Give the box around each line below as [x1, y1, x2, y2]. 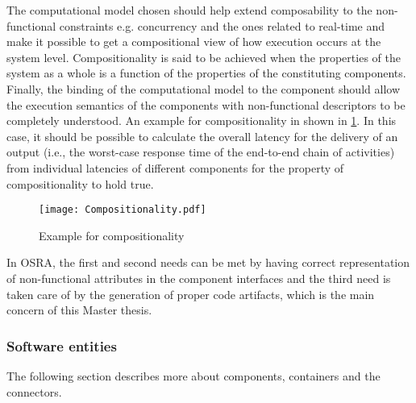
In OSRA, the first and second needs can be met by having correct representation [6, 254, 410, 271]
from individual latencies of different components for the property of [6, 159, 344, 176]
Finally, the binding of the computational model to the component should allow [6, 80, 400, 97]
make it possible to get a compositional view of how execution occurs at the [6, 33, 381, 50]
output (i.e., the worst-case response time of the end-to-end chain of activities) [6, 143, 395, 160]
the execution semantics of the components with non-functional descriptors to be [6, 96, 406, 113]
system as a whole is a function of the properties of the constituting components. [6, 64, 406, 81]
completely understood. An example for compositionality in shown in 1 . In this [6, 112, 397, 129]
